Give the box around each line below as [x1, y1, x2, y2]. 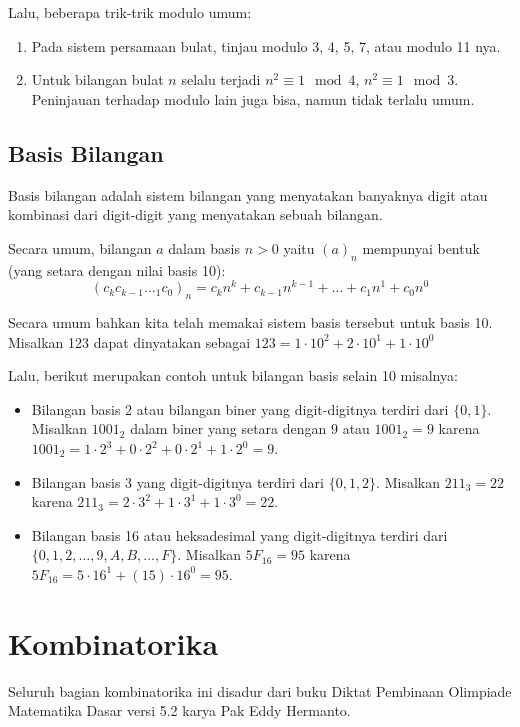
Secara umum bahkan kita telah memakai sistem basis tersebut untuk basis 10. [8, 312, 493, 333]
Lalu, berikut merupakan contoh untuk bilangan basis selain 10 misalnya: [8, 365, 458, 386]
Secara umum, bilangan [8, 237, 152, 258]
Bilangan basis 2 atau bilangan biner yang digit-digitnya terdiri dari [31, 398, 449, 419]
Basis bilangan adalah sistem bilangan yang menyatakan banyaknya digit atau [8, 184, 488, 205]
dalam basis [168, 237, 240, 258]
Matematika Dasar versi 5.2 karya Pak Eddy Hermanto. [8, 700, 351, 721]
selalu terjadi [181, 69, 261, 90]
